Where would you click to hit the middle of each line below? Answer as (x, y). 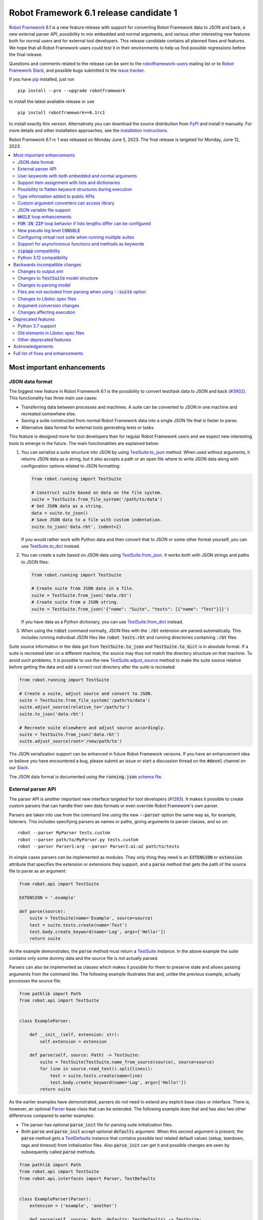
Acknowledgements (33, 346)
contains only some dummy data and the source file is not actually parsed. (84, 958)
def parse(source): (42, 911)
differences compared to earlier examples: (52, 1116)
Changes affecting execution (47, 312)
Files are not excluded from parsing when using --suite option (82, 292)
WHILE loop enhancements (45, 217)
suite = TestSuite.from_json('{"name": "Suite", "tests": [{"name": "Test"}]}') (130, 609)
